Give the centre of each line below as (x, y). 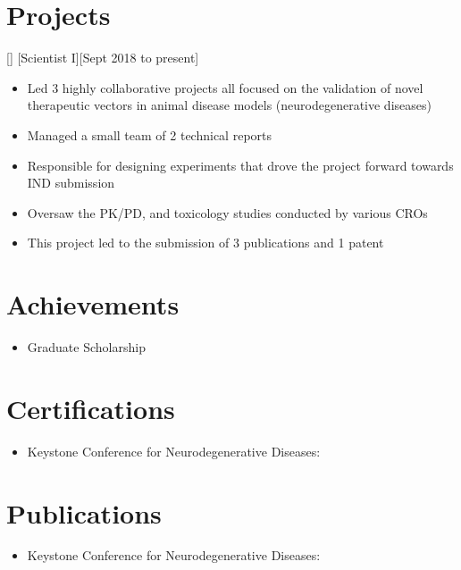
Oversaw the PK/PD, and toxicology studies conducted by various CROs (227, 212)
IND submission (71, 183)
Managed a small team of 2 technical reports (150, 134)
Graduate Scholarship (86, 347)
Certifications (91, 408)
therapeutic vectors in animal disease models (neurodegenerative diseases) (229, 105)
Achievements (93, 304)
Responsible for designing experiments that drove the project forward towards (240, 165)
